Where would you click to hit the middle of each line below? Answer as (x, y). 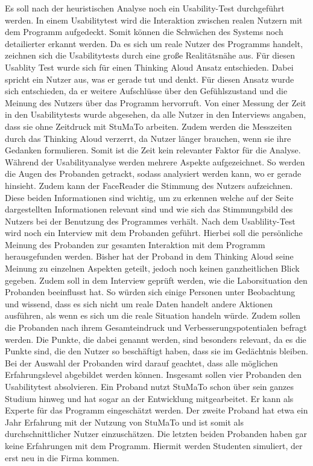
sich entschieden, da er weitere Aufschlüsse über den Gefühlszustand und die (146, 91)
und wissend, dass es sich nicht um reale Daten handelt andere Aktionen (139, 303)
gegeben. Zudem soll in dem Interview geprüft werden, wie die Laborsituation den (156, 280)
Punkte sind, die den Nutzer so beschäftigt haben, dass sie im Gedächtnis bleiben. (156, 351)
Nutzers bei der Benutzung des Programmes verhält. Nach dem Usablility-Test (150, 221)
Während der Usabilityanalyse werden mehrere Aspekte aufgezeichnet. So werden (155, 161)
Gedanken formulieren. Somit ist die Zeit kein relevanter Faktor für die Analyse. (153, 150)
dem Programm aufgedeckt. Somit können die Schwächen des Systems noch (144, 32)
